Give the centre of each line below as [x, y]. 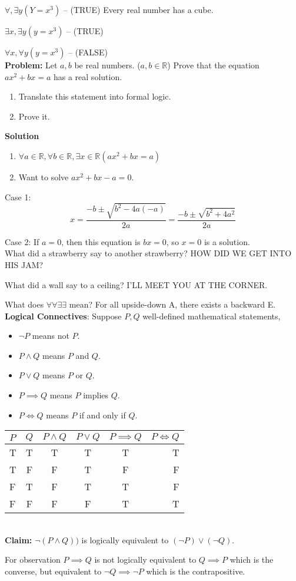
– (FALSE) [88, 52]
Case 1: [18, 197]
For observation [33, 559]
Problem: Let [31, 65]
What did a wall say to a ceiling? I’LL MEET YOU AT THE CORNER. [136, 284]
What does [24, 304]
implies [96, 395]
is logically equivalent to [125, 539]
